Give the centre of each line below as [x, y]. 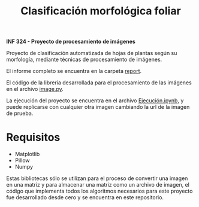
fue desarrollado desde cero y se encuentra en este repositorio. [85, 197]
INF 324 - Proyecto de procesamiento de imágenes [71, 42]
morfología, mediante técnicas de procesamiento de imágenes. [84, 60]
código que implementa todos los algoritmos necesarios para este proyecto [99, 191]
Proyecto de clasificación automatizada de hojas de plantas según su [92, 53]
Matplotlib [27, 154]
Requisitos [33, 137]
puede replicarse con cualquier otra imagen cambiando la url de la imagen [98, 107]
